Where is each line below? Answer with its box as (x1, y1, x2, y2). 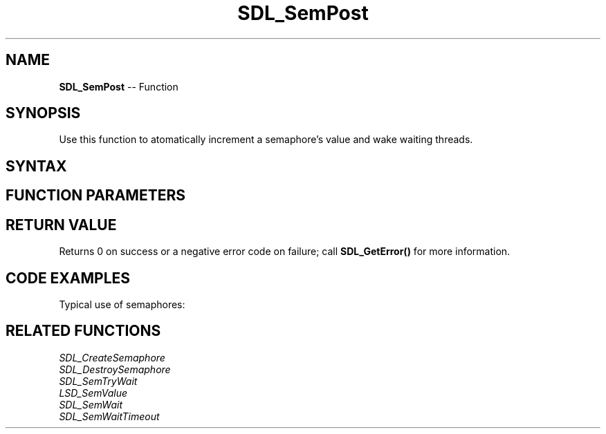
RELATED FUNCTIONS (6, 322, 161, 340)
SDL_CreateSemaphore (59, 351, 165, 364)
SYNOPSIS (6, 104, 81, 122)
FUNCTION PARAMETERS (6, 187, 185, 205)
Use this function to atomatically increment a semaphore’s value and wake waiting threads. (59, 133, 473, 146)
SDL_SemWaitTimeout (59, 410, 160, 422)
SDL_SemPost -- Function (59, 80, 178, 93)
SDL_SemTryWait (59, 375, 138, 387)
